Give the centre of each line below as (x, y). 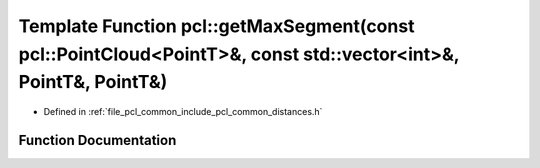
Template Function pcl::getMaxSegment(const (216, 26)
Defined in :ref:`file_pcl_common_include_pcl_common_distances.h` (183, 112)
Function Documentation (97, 140)
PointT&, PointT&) (93, 82)
